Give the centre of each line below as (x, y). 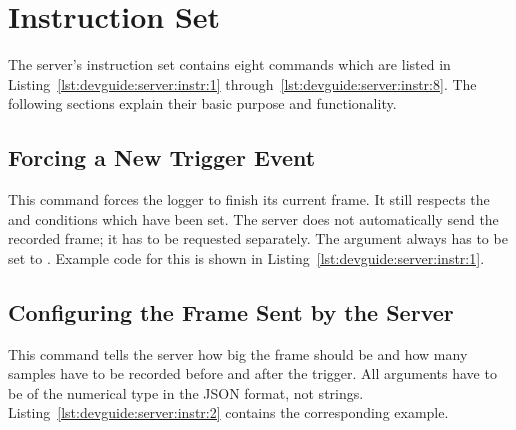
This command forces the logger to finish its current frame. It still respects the (249, 199)
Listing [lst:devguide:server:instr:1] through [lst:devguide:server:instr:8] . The (242, 83)
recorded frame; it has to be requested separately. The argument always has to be (258, 238)
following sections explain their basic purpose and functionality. (202, 103)
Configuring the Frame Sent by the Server (231, 311)
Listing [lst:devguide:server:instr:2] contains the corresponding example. (228, 412)
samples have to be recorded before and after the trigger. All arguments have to (252, 373)
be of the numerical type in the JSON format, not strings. (186, 392)
